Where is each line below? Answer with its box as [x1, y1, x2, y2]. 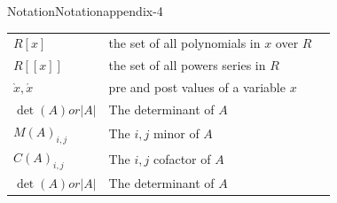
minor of [153, 123, 200, 142]
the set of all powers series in [108, 56, 266, 74]
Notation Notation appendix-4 [7, 2, 163, 20]
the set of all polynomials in [108, 34, 261, 52]
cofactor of [153, 149, 211, 168]
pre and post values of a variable [108, 78, 286, 97]
